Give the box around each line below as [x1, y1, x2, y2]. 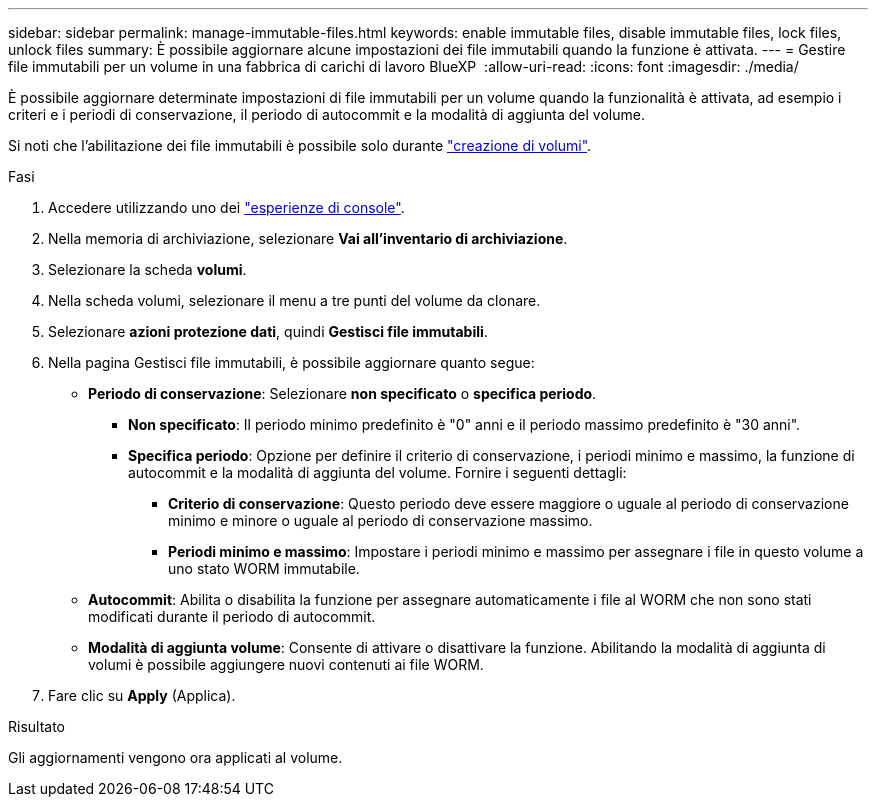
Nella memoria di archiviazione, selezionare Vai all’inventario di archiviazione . [48, 230, 568, 247]
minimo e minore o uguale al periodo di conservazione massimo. [168, 512, 593, 529]
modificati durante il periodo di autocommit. [88, 608, 376, 625]
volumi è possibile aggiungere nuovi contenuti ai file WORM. [88, 656, 484, 673]
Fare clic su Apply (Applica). [48, 687, 236, 704]
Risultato [8, 718, 66, 735]
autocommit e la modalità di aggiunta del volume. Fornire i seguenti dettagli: [128, 464, 627, 481]
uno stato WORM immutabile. [168, 560, 360, 577]
